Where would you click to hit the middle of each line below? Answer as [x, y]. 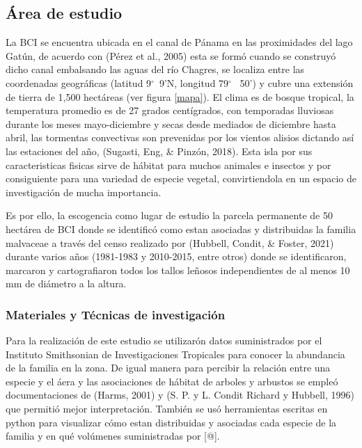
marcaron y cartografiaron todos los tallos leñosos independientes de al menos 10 [178, 270]
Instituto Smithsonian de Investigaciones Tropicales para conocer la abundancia [175, 354]
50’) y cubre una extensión [297, 82]
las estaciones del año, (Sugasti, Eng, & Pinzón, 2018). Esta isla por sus [159, 151]
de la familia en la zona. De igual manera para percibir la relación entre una [168, 368]
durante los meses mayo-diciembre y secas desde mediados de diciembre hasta [171, 123]
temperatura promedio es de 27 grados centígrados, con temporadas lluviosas [170, 110]
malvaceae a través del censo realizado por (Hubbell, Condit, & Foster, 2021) [170, 242]
